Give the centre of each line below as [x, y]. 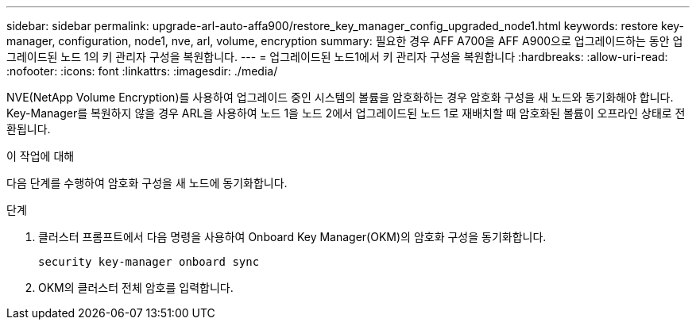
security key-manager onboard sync [149, 262]
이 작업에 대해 [41, 156]
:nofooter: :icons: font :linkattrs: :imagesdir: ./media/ [142, 71]
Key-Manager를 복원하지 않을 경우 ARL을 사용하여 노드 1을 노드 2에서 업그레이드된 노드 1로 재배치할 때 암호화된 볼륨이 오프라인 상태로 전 [346, 113]
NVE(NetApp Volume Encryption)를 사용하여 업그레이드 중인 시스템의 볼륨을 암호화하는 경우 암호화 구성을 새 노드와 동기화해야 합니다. [340, 97]
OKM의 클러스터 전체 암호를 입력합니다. [136, 288]
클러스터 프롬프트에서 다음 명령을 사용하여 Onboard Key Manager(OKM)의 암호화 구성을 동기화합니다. [292, 237]
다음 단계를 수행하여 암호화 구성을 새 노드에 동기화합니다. [147, 183]
